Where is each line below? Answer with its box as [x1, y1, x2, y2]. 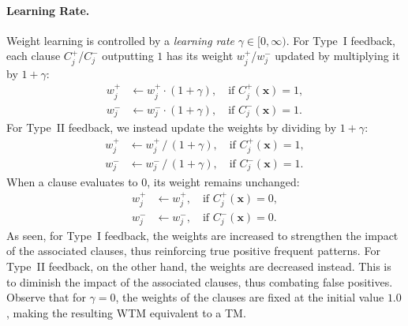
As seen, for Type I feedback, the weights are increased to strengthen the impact [6, 227, 399, 243]
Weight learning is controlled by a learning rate [6, 32, 235, 48]
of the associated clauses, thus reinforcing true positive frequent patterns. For [6, 242, 380, 259]
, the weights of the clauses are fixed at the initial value [115, 289, 384, 305]
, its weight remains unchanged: [147, 173, 300, 189]
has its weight [166, 47, 234, 64]
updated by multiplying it [275, 47, 400, 64]
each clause [6, 47, 61, 64]
